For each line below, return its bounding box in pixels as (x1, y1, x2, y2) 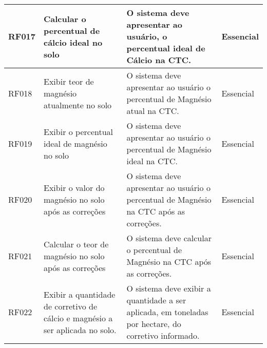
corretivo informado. (126, 330, 200, 341)
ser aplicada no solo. (44, 323, 117, 336)
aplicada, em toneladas (126, 306, 208, 318)
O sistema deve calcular (126, 232, 212, 244)
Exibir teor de (44, 75, 94, 87)
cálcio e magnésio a (44, 312, 113, 324)
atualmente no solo (44, 99, 112, 111)
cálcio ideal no (44, 36, 103, 48)
